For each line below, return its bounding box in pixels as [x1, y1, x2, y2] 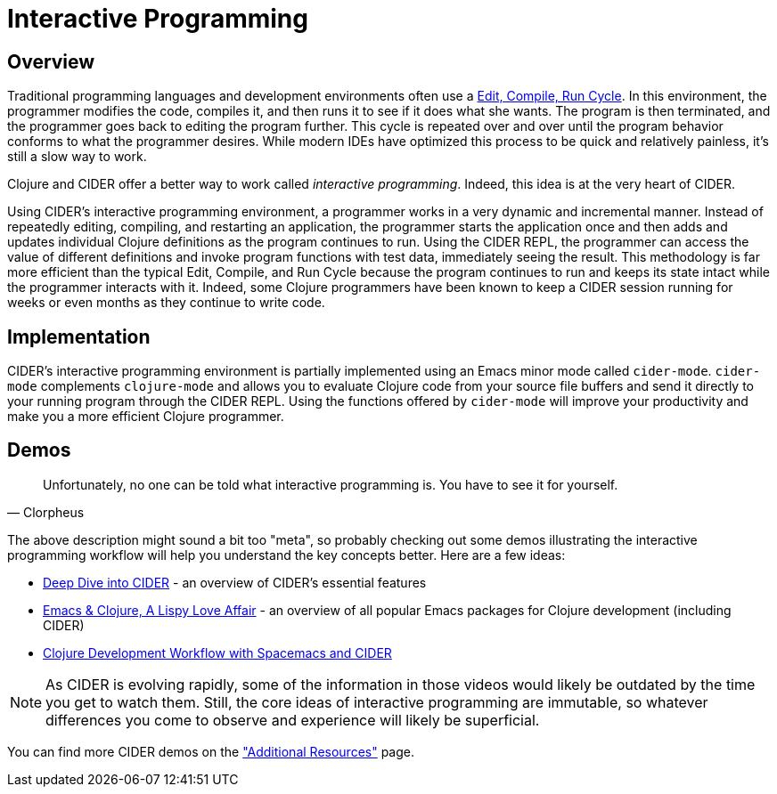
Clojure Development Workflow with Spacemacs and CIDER [43, 644, 392, 660]
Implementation [7, 325, 151, 348]
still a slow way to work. [7, 149, 147, 165]
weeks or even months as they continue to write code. [7, 295, 325, 311]
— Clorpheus [7, 504, 85, 520]
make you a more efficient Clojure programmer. [7, 409, 284, 425]
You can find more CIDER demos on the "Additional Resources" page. [7, 743, 415, 759]
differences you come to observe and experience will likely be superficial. [45, 710, 540, 729]
